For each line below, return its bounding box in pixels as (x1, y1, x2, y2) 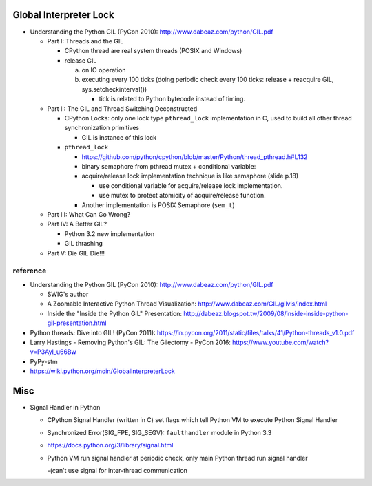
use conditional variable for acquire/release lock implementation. (99, 181, 283, 189)
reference (12, 266, 47, 275)
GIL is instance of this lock (81, 133, 157, 141)
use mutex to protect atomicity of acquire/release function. (99, 191, 266, 200)
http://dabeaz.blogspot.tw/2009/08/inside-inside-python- (183, 309, 349, 317)
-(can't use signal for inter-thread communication (47, 467, 187, 475)
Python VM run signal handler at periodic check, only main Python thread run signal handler (47, 454, 308, 462)
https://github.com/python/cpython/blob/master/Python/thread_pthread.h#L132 (81, 152, 308, 161)
